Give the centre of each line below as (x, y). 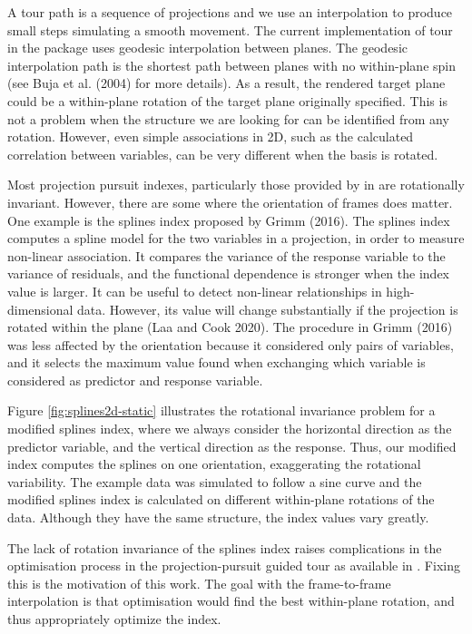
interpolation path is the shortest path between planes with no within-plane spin (232, 65)
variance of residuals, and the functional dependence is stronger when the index (228, 273)
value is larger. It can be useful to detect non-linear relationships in (195, 291)
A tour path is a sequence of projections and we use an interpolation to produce (230, 12)
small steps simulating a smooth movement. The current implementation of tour (230, 29)
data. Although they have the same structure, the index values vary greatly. (218, 517)
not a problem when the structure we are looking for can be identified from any (228, 118)
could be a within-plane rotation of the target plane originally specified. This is (227, 100)
